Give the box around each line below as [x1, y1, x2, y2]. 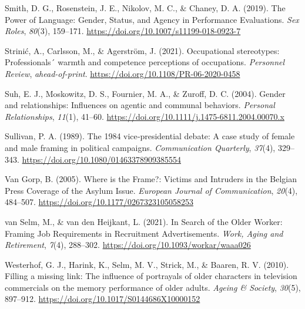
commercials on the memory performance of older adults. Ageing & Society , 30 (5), [5, 281, 301, 293]
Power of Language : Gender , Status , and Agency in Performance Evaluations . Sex [5, 13, 299, 25]
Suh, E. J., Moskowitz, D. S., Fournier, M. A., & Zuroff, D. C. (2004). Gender [5, 87, 286, 99]
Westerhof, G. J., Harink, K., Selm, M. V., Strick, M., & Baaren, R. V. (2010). [5, 258, 289, 270]
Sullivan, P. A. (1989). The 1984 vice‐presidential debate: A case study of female [5, 130, 295, 142]
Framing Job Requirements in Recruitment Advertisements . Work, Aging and [5, 227, 283, 239]
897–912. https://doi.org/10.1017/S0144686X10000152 [5, 293, 200, 305]
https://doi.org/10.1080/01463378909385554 [22, 153, 181, 165]
